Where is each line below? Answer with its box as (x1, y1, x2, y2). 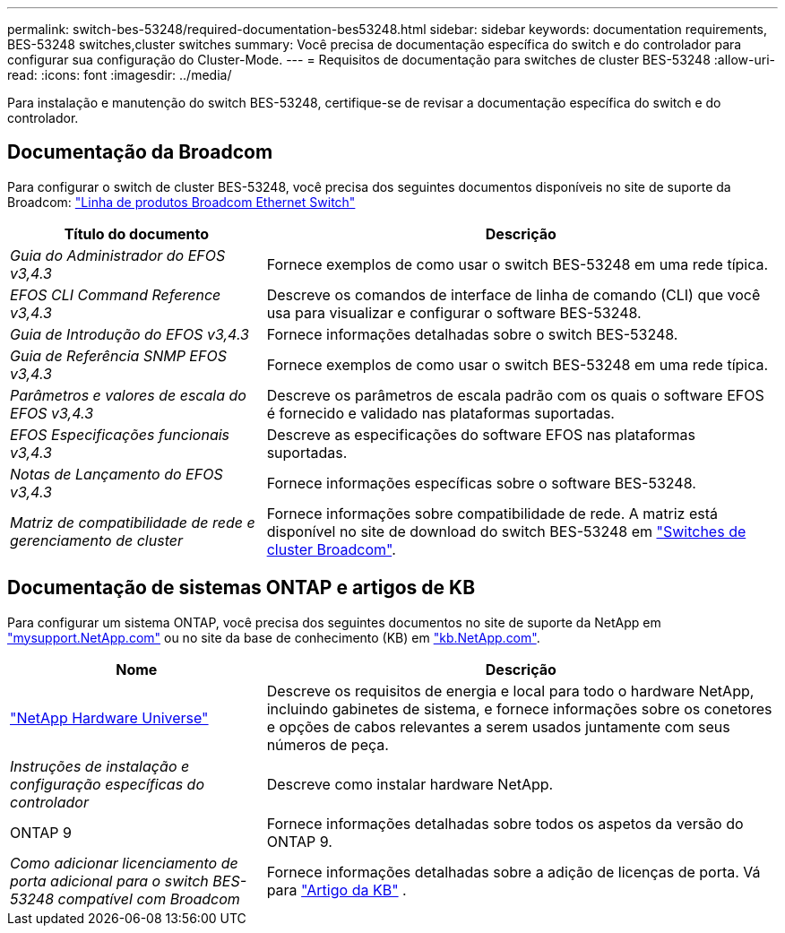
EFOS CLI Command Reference (10, 285, 221, 304)
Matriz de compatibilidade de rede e (10, 513, 255, 531)
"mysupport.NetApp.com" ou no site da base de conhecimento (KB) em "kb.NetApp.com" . (7, 629, 540, 645)
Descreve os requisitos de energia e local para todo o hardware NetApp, (266, 681, 755, 700)
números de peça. (266, 735, 389, 754)
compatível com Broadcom (57, 889, 240, 908)
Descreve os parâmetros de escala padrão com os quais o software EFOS (266, 385, 764, 404)
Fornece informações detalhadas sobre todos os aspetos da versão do (266, 814, 744, 833)
